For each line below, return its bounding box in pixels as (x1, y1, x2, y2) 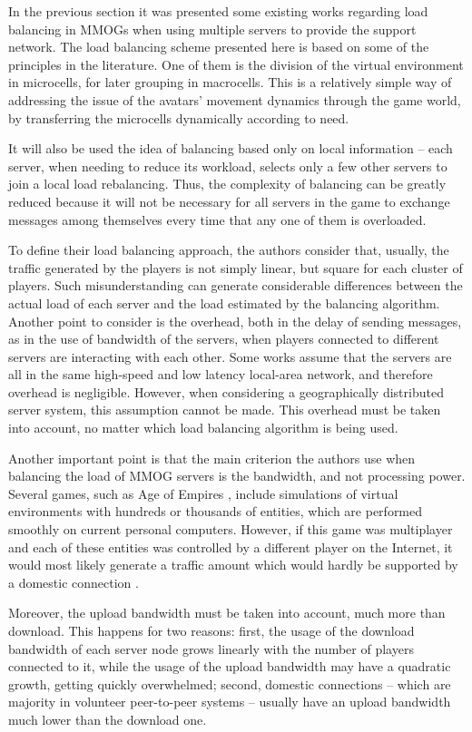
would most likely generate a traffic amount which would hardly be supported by (8, 555, 458, 574)
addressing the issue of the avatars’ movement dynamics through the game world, (8, 90, 461, 109)
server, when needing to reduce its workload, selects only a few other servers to (8, 156, 447, 175)
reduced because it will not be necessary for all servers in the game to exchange (8, 191, 450, 210)
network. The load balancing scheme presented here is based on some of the (8, 37, 429, 56)
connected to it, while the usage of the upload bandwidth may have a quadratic (8, 657, 451, 676)
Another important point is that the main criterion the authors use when (8, 448, 416, 467)
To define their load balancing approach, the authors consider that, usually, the (8, 240, 449, 259)
